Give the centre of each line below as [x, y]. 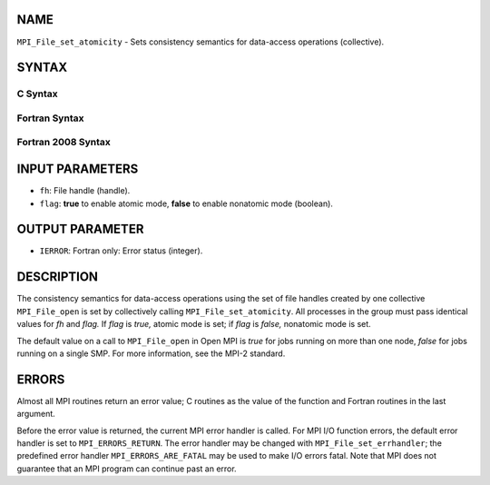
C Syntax [37, 94]
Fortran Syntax [50, 118]
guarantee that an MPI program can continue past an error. [127, 469]
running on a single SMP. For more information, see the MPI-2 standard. [151, 353]
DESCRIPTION [58, 277]
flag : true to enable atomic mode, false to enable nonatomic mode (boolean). [186, 203]
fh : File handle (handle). [85, 191]
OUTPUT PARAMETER [80, 229]
